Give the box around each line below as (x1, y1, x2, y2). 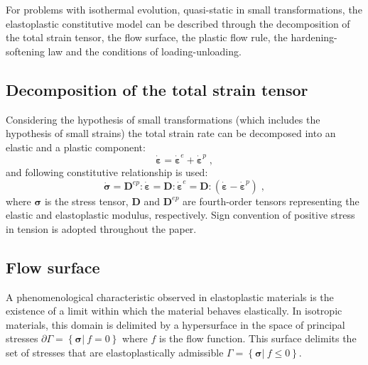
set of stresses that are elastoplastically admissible (6, 345, 224, 360)
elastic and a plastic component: (6, 139, 146, 154)
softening (6, 43, 45, 58)
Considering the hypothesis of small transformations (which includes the (6, 111, 320, 126)
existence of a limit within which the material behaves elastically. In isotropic (6, 303, 342, 318)
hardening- (291, 30, 337, 45)
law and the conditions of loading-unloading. (48, 43, 242, 58)
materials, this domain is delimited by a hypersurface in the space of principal (6, 317, 345, 332)
